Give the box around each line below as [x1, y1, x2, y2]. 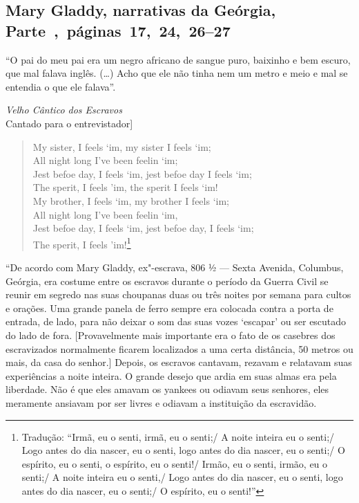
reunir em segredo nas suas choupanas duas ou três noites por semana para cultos [6, 287, 351, 302]
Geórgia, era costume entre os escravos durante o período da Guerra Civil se [6, 273, 329, 288]
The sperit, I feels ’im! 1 [32, 235, 131, 251]
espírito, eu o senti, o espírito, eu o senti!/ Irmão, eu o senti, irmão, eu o [21, 456, 328, 470]
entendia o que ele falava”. [6, 79, 116, 93]
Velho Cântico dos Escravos [6, 102, 122, 117]
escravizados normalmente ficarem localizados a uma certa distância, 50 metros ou [6, 341, 353, 356]
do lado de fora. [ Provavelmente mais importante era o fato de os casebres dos [6, 327, 336, 342]
